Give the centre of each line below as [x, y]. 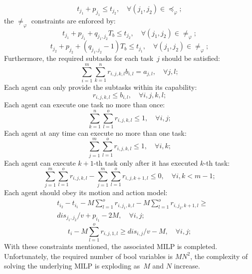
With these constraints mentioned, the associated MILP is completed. [111, 246]
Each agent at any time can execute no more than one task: [95, 133]
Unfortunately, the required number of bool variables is [88, 256]
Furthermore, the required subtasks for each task [79, 58]
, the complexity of [219, 256]
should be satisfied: [191, 58]
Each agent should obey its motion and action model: [86, 192]
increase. [187, 266]
